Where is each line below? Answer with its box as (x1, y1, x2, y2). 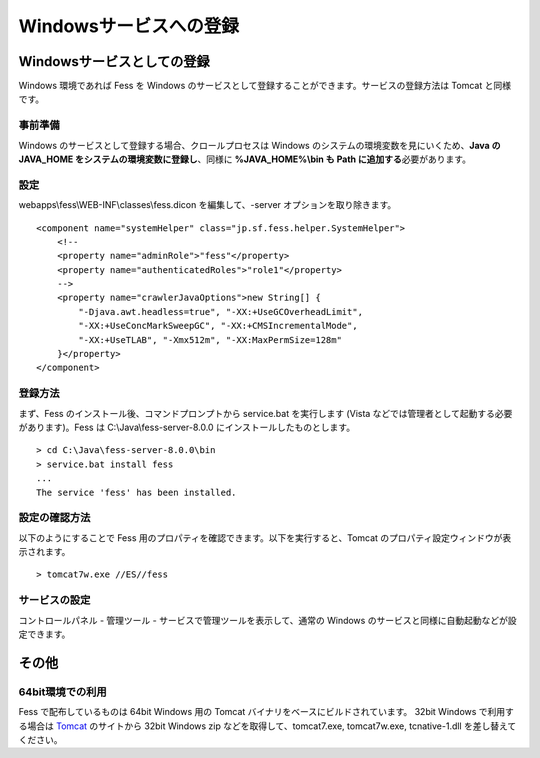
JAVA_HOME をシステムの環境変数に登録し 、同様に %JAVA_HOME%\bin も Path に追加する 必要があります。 (18, 153, 472, 165)
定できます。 (18, 628, 71, 640)
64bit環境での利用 (18, 685, 107, 699)
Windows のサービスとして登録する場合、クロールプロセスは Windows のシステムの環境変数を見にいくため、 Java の (18, 139, 501, 151)
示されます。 (18, 546, 71, 558)
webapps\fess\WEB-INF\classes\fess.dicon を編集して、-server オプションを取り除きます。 (18, 199, 397, 211)
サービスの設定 (18, 593, 91, 607)
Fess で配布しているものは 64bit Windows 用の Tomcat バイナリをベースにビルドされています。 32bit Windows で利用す (18, 706, 515, 718)
